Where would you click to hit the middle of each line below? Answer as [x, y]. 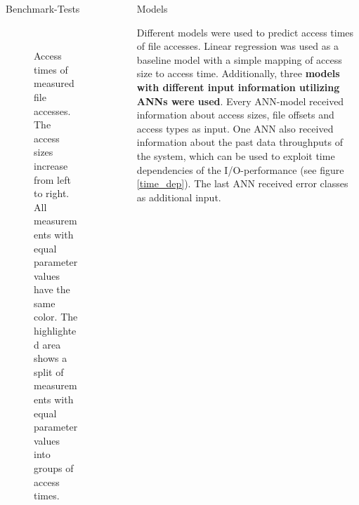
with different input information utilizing [238, 87]
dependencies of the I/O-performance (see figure [240, 169]
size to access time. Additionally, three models [238, 73]
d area [47, 344]
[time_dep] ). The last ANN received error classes [242, 183]
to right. [52, 193]
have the [52, 289]
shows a [51, 358]
